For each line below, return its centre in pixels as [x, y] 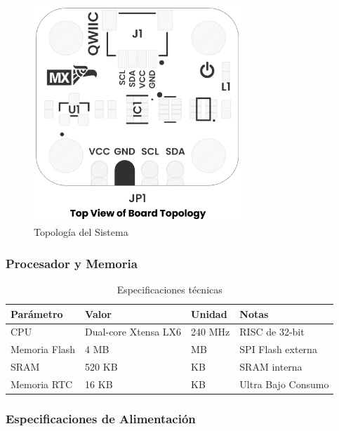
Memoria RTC [42, 384]
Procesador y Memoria [72, 263]
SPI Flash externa [278, 349]
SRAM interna [271, 367]
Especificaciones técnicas [169, 289]
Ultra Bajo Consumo [284, 384]
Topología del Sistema [81, 232]
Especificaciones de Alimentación [101, 418]
